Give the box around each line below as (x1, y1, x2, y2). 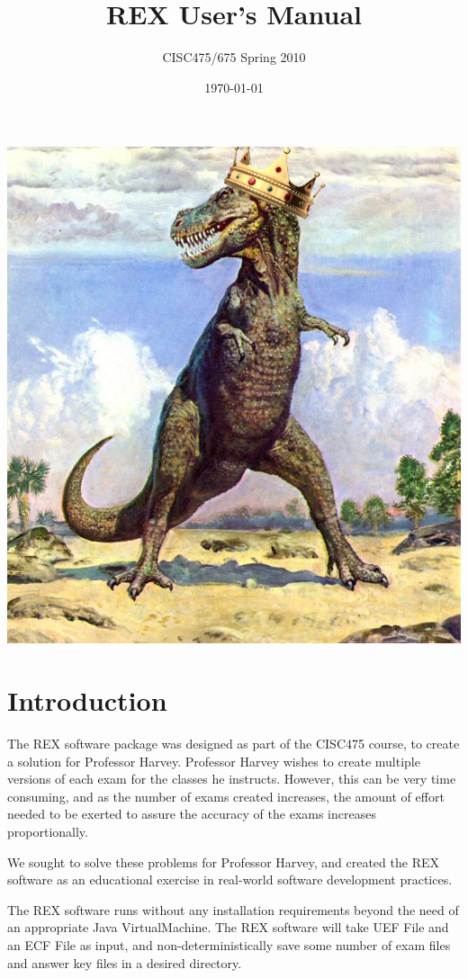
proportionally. (7, 822, 88, 841)
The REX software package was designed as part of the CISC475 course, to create (7, 734, 460, 753)
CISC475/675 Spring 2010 (162, 48, 306, 67)
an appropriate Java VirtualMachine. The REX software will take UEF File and (7, 918, 449, 937)
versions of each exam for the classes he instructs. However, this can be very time (7, 769, 456, 788)
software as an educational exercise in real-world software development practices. (7, 870, 453, 889)
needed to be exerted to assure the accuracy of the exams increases (7, 804, 376, 823)
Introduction (7, 682, 167, 719)
